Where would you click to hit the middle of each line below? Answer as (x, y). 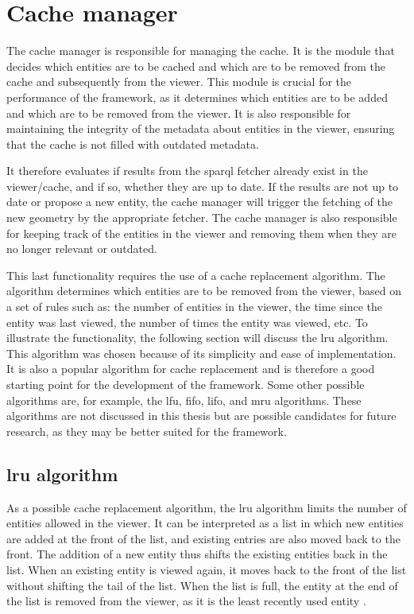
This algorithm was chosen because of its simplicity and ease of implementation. (201, 353)
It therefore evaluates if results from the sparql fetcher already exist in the (187, 171)
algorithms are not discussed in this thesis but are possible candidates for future (201, 416)
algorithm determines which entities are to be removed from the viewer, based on (204, 291)
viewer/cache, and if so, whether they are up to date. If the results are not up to (203, 186)
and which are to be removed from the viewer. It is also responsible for (179, 113)
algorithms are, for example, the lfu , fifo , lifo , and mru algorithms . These (184, 400)
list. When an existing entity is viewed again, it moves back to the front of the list (207, 569)
